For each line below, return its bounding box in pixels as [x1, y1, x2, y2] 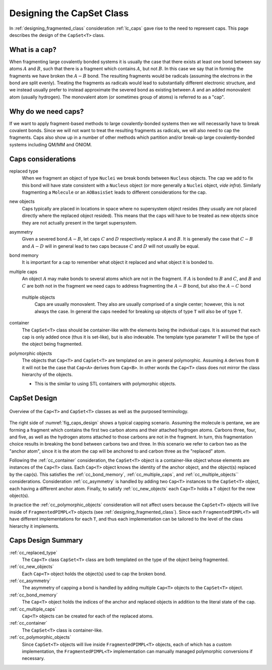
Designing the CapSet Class [9, 8, 129, 19]
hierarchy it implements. [9, 523, 60, 529]
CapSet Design [9, 394, 57, 403]
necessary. [22, 655, 45, 661]
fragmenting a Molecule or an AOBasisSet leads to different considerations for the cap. [22, 189, 207, 195]
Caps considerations [9, 154, 76, 163]
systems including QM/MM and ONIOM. [9, 141, 92, 147]
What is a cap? [9, 45, 57, 54]
